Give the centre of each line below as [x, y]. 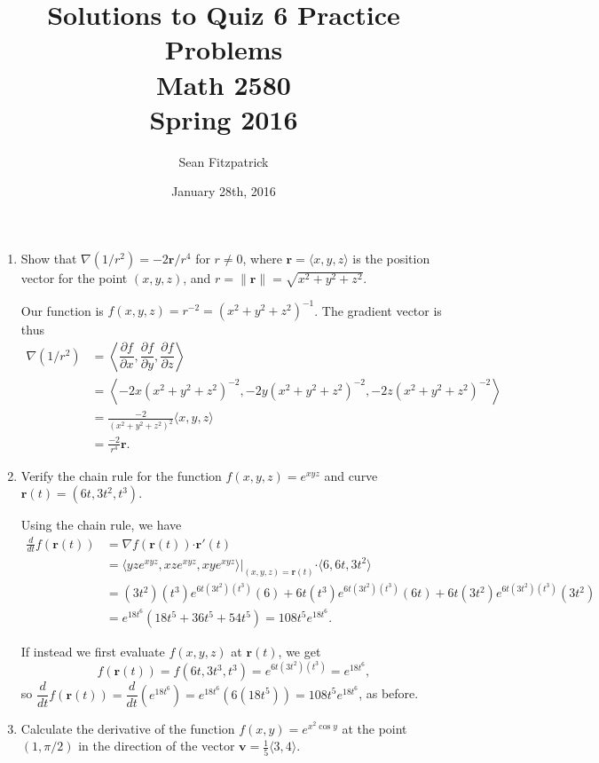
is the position [391, 258]
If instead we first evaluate [93, 652]
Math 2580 [224, 84]
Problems [224, 49]
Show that [49, 258]
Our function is [62, 310]
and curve [351, 475]
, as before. [389, 693]
